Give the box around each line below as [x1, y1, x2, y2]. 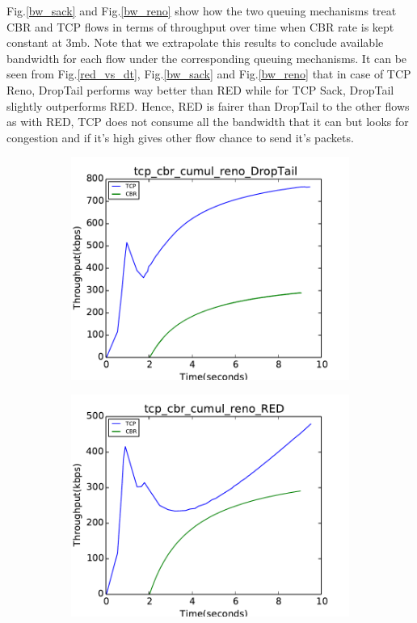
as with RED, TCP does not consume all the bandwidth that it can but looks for [6, 113, 409, 130]
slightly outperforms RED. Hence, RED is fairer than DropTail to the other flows [6, 97, 410, 114]
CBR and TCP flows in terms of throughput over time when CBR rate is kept [6, 18, 394, 35]
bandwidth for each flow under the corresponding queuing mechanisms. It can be [6, 49, 407, 66]
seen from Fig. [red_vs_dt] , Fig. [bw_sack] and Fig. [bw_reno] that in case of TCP [6, 65, 411, 82]
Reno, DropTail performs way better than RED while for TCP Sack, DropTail [6, 81, 394, 98]
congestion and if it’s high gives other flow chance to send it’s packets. [6, 128, 354, 145]
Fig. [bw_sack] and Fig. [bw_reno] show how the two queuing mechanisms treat [6, 2, 397, 19]
